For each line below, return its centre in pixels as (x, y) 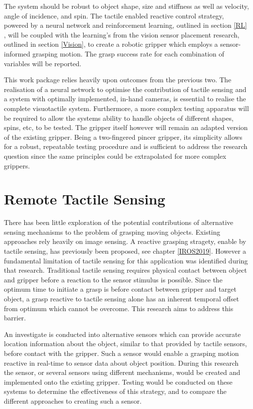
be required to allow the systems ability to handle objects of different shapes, (119, 118)
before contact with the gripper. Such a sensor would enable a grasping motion (121, 353)
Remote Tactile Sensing (85, 199)
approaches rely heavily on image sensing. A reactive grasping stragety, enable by (125, 241)
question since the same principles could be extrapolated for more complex (115, 156)
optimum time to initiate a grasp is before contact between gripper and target (120, 289)
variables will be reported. (43, 63)
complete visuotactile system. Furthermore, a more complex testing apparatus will (126, 108)
